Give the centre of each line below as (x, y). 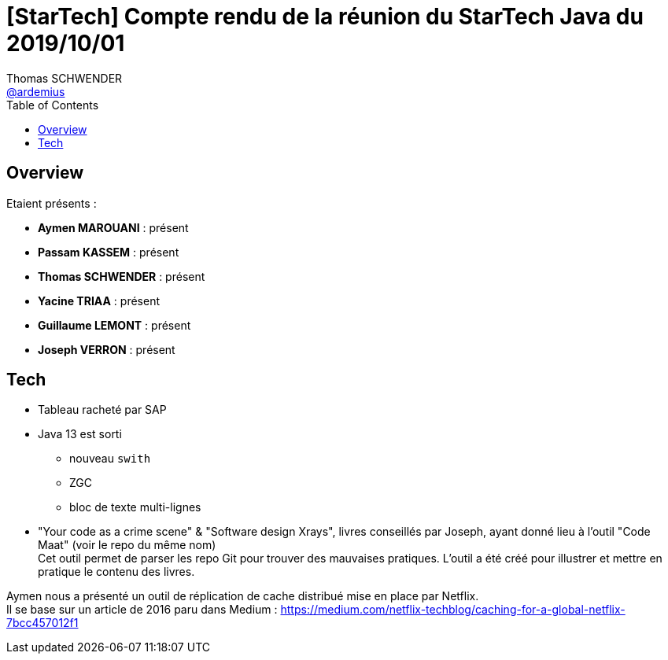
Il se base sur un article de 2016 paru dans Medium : (142, 610)
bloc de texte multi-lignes (135, 507)
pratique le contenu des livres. (116, 572)
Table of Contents (53, 105)
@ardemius (36, 91)
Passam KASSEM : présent (109, 252)
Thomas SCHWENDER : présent (122, 276)
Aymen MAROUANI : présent (113, 227)
